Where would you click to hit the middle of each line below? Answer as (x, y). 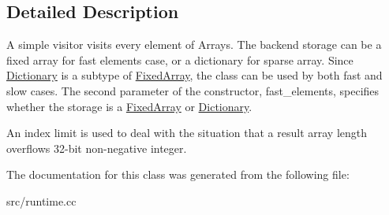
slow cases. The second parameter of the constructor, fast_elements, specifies (193, 90)
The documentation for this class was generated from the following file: (178, 174)
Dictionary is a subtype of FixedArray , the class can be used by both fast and (194, 75)
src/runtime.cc (41, 200)
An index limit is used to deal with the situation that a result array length (187, 133)
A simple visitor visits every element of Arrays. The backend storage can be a (194, 44)
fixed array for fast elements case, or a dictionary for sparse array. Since (180, 59)
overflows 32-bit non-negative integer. (97, 148)
